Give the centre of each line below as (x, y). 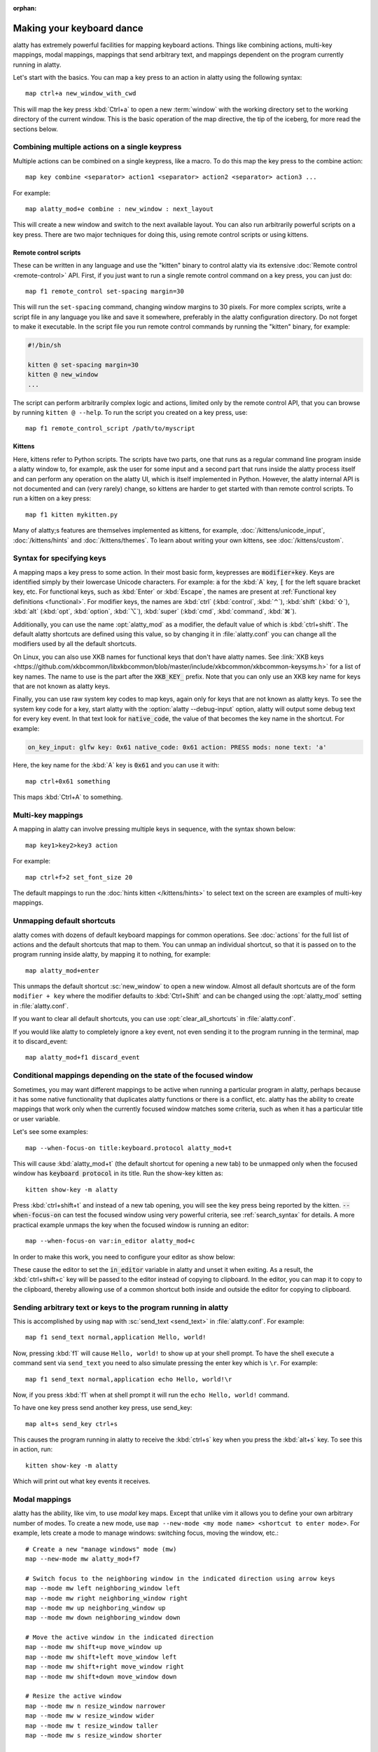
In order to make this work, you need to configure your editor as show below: (124, 1257)
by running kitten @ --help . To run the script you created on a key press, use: (130, 412)
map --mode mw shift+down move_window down (101, 1676)
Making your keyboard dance (78, 28)
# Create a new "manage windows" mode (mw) (101, 1549)
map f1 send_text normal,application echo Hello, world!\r (129, 1379)
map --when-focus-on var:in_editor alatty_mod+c (110, 1241)
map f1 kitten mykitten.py (72, 514)
